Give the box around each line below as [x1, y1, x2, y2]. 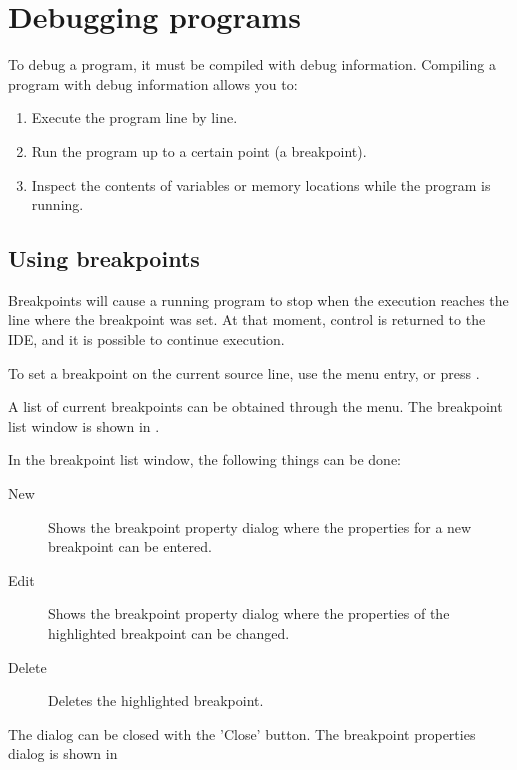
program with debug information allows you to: [8, 73, 298, 94]
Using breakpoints [8, 243, 200, 274]
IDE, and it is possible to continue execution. [8, 329, 285, 350]
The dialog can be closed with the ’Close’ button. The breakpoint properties [8, 723, 476, 744]
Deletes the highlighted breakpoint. [48, 690, 264, 711]
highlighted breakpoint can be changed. [48, 623, 290, 644]
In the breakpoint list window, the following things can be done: [8, 449, 402, 470]
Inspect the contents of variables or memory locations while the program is [31, 174, 491, 195]
